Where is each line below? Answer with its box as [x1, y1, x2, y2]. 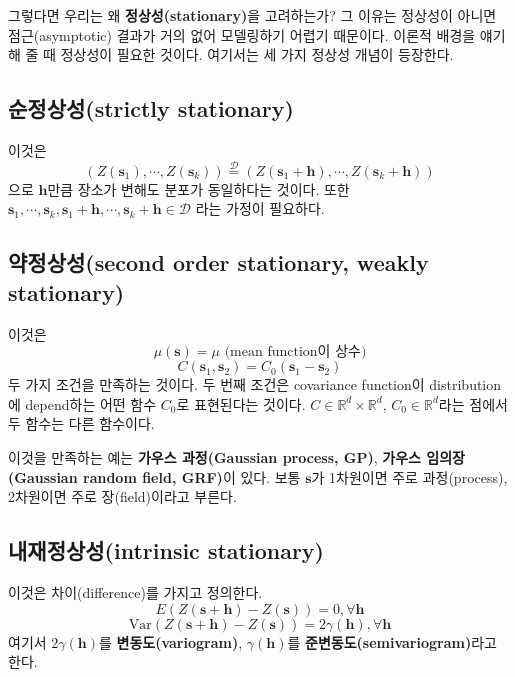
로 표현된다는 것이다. [176, 393, 306, 414]
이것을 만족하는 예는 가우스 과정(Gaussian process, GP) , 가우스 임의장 [8, 446, 465, 467]
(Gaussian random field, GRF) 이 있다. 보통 [8, 466, 301, 487]
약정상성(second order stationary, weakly [8, 247, 429, 278]
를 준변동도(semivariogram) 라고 [287, 631, 497, 652]
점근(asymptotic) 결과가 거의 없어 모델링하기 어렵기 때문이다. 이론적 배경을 [8, 24, 476, 45]
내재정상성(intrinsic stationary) [8, 535, 324, 566]
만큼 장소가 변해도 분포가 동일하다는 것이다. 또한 [47, 178, 350, 199]
